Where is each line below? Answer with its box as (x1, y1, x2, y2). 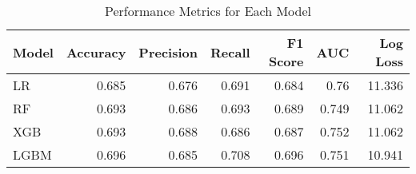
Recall (210, 42, 250, 61)
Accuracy (66, 42, 126, 61)
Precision (138, 42, 198, 61)
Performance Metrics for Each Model (104, 2, 312, 20)
